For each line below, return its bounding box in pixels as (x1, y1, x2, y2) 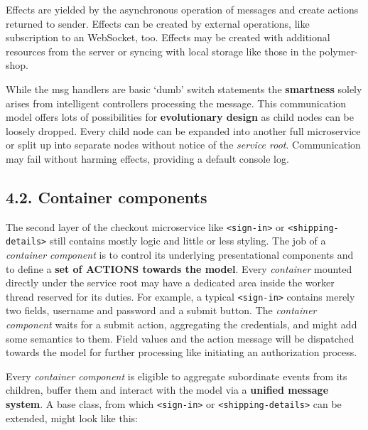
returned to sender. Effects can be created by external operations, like (6, 16, 310, 31)
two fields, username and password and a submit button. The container (6, 303, 317, 318)
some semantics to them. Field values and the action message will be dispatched (6, 330, 355, 345)
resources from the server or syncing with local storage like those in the (6, 43, 316, 58)
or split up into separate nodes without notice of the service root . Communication (6, 137, 361, 152)
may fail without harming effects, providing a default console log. (6, 151, 289, 166)
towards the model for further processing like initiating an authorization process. (6, 345, 357, 360)
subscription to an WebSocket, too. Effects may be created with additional (6, 30, 330, 45)
